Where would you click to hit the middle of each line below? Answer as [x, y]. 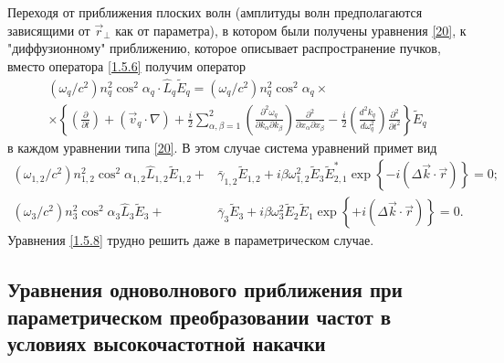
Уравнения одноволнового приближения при [205, 289]
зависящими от [49, 30]
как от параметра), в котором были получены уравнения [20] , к [291, 30]
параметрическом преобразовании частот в [199, 316]
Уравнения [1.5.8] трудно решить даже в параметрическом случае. [191, 240]
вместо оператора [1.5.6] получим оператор [127, 65]
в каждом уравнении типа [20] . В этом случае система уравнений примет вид [222, 147]
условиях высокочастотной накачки [167, 343]
